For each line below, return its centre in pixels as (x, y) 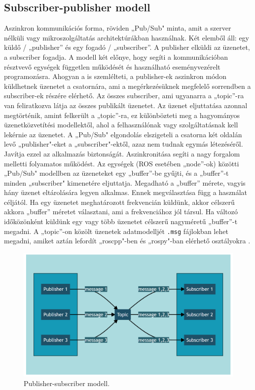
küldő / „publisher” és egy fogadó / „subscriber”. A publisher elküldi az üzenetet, (127, 47)
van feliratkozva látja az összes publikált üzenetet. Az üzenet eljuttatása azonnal (126, 105)
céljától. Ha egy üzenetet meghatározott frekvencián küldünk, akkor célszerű (119, 202)
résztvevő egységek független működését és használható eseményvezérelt (112, 66)
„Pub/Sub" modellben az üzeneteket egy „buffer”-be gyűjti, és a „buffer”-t (116, 173)
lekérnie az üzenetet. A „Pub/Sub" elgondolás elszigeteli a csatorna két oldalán (123, 134)
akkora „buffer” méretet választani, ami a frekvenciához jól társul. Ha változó (121, 212)
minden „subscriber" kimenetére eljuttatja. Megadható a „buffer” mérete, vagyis (125, 182)
